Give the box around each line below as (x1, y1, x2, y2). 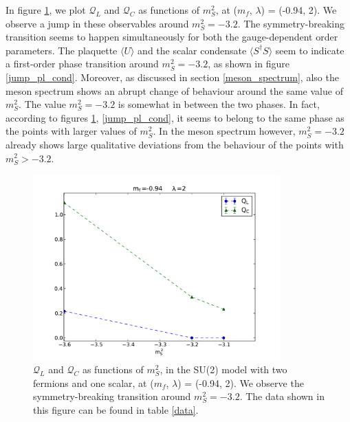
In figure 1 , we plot (6, 3, 86, 16)
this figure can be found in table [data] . (33, 402, 199, 417)
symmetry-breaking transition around (33, 389, 191, 403)
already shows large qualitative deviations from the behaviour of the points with (6, 137, 344, 151)
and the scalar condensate (138, 43, 247, 57)
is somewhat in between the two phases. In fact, (118, 97, 320, 111)
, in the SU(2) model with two (160, 362, 287, 376)
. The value (19, 97, 66, 111)
